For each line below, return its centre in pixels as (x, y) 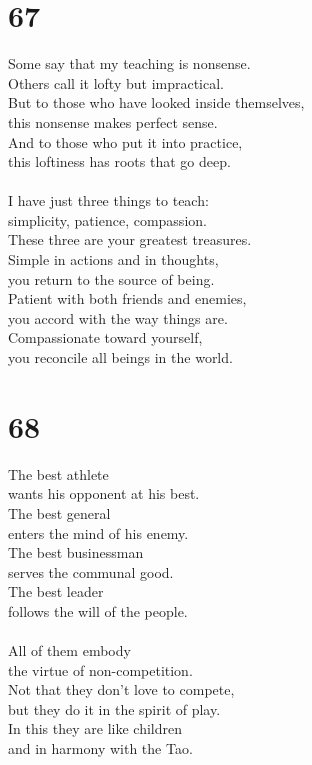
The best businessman (76, 552)
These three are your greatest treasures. (130, 239)
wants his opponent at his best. (104, 493)
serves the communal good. (91, 571)
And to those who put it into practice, (125, 141)
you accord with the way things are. (118, 317)
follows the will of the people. (98, 610)
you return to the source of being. (111, 278)
